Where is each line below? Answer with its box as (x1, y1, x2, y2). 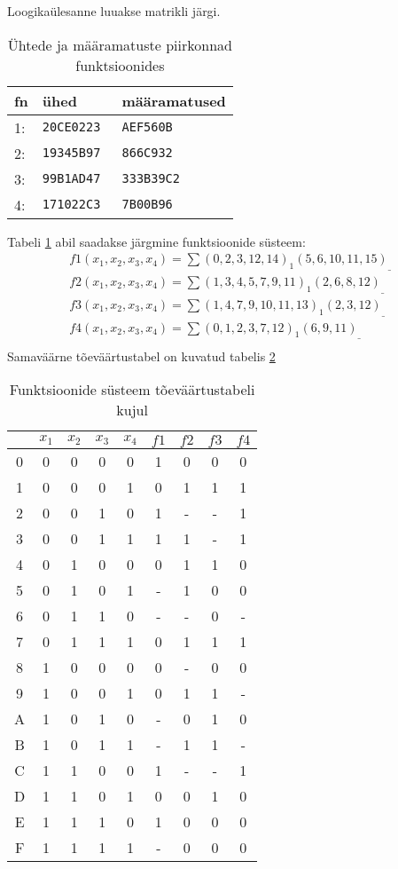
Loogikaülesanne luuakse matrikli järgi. (7, 2, 221, 20)
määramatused (121, 90, 226, 111)
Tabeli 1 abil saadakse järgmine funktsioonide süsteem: (7, 232, 306, 250)
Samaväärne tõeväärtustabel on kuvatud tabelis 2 (7, 346, 276, 365)
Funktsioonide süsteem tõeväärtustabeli (9, 379, 255, 400)
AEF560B (121, 120, 173, 135)
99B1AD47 (42, 171, 101, 186)
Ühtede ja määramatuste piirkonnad (7, 34, 232, 55)
